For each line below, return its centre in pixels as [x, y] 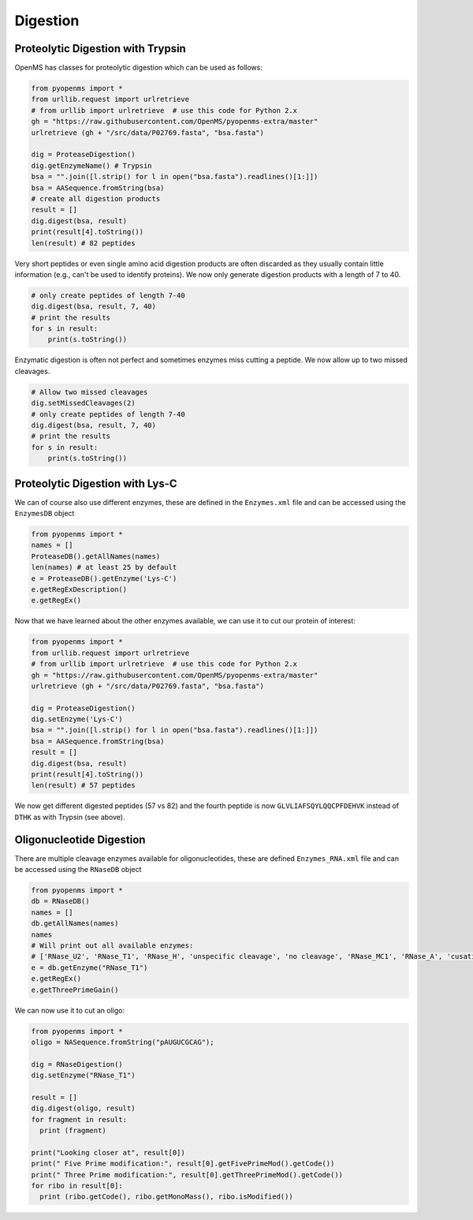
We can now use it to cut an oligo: [70, 1010]
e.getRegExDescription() [79, 589]
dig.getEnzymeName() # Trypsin [92, 165]
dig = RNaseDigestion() [77, 1064]
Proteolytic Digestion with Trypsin [101, 49]
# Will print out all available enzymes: [112, 946]
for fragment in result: [79, 1119]
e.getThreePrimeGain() [75, 990]
